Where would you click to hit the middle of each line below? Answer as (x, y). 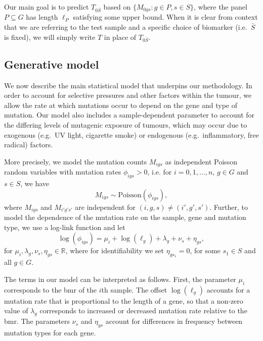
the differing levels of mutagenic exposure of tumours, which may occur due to (126, 124)
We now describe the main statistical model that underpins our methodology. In (128, 85)
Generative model (52, 64)
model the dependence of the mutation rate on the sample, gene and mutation (125, 217)
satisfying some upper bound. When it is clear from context (165, 17)
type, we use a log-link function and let (65, 227)
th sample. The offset (134, 289)
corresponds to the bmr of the (51, 289)
